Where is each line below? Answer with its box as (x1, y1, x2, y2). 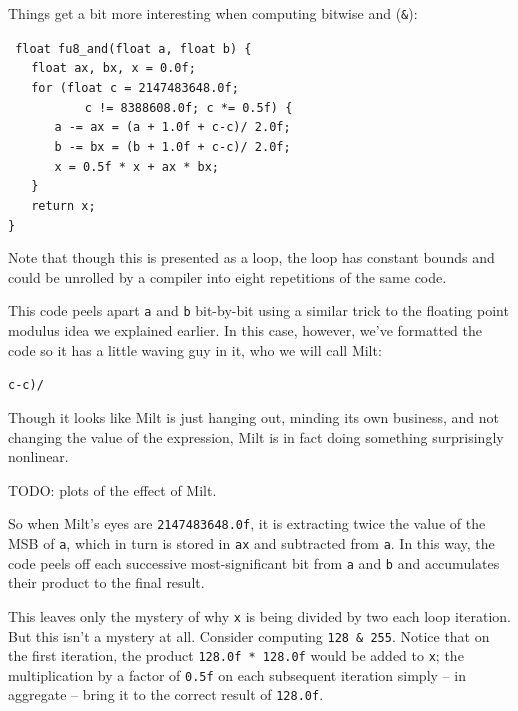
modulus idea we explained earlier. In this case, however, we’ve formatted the (8, 320, 483, 341)
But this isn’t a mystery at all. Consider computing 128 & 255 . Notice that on (8, 625, 490, 646)
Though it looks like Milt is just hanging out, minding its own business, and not (8, 406, 499, 427)
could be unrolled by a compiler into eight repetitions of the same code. (8, 266, 447, 287)
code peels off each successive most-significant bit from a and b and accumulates (8, 552, 500, 573)
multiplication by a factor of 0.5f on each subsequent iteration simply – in (8, 664, 466, 685)
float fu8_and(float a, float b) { (15, 41, 252, 56)
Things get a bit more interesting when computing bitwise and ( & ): (8, 3, 418, 23)
